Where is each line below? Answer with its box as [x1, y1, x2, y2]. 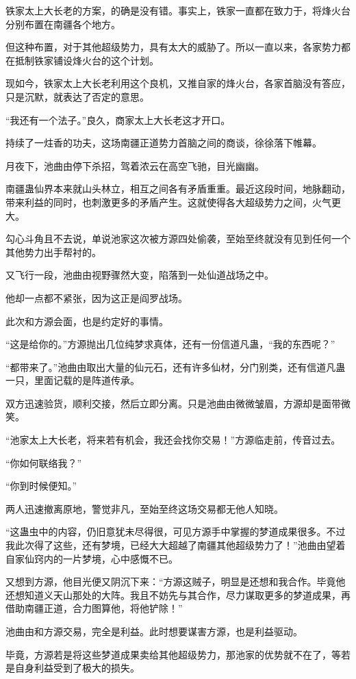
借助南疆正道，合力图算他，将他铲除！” [5, 601, 183, 615]
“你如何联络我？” [5, 455, 82, 470]
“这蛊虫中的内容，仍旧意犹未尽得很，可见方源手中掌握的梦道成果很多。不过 [5, 524, 346, 539]
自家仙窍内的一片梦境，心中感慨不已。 [5, 551, 178, 565]
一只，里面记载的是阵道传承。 [5, 373, 140, 387]
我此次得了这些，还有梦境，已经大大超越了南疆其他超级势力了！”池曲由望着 [5, 538, 346, 552]
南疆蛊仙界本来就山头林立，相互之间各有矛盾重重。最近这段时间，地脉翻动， [5, 181, 351, 196]
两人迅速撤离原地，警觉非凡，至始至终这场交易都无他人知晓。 [5, 501, 283, 515]
